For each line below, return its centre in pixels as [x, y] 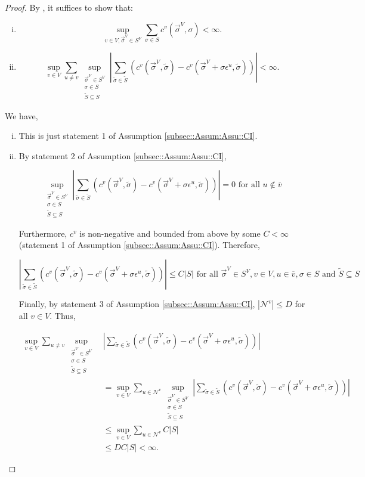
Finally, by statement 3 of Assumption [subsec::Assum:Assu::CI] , [137, 304]
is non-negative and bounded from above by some [170, 233]
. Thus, [63, 316]
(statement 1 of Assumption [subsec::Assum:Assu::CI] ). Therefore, [139, 245]
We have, [21, 115]
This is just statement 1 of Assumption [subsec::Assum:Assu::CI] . [138, 136]
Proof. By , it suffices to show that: [69, 7]
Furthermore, [43, 233]
